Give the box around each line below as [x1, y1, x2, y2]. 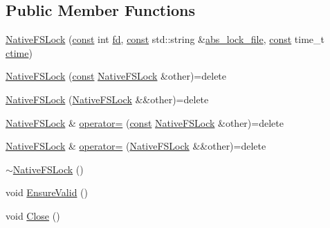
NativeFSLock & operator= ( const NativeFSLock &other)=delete [6, 115, 284, 130]
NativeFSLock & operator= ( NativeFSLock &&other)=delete [6, 139, 266, 153]
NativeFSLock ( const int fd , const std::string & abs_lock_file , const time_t [6, 32, 325, 46]
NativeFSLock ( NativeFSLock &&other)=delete [6, 91, 209, 106]
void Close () [6, 208, 60, 222]
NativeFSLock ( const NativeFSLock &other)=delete [6, 69, 227, 83]
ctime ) [6, 45, 33, 60]
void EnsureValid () [6, 185, 88, 200]
